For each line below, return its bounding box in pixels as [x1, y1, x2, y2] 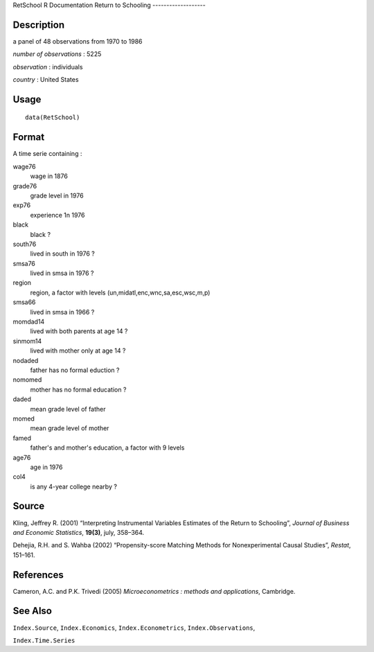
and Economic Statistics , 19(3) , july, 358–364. [12, 528, 145, 536]
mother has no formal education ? [30, 385, 127, 394]
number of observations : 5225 [12, 50, 102, 58]
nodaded [12, 356, 39, 364]
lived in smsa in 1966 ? [30, 308, 95, 316]
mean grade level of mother [30, 424, 109, 432]
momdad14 [12, 317, 45, 326]
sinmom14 [12, 337, 42, 345]
